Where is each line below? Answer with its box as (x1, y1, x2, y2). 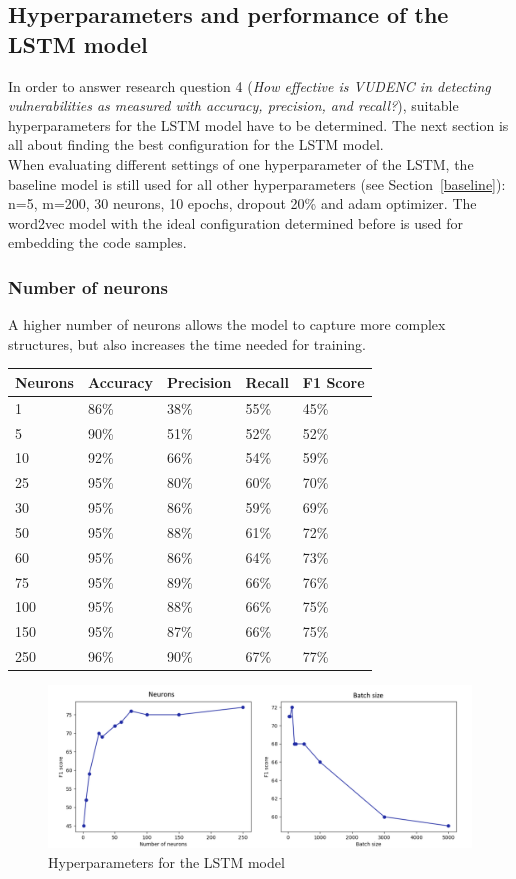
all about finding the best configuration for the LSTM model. (8, 134, 384, 155)
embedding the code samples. (8, 232, 187, 253)
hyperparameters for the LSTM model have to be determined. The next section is (8, 114, 509, 135)
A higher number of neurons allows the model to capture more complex (8, 314, 446, 335)
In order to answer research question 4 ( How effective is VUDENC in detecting (8, 75, 491, 96)
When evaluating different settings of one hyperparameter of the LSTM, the (8, 153, 474, 174)
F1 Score (302, 371, 365, 392)
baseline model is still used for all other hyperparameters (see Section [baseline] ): (8, 173, 506, 194)
